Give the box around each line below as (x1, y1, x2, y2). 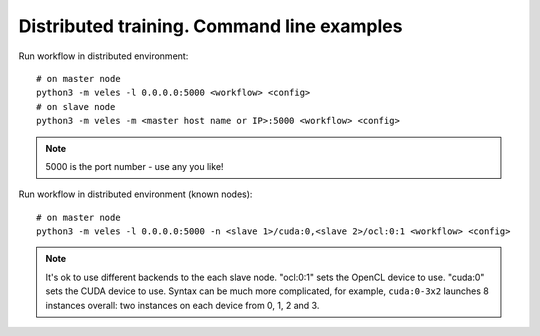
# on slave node (36, 101, 116, 112)
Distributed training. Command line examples (18, 15, 403, 37)
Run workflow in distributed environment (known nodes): (18, 188, 253, 200)
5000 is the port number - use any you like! (45, 160, 224, 172)
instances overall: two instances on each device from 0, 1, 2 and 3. (45, 299, 320, 311)
